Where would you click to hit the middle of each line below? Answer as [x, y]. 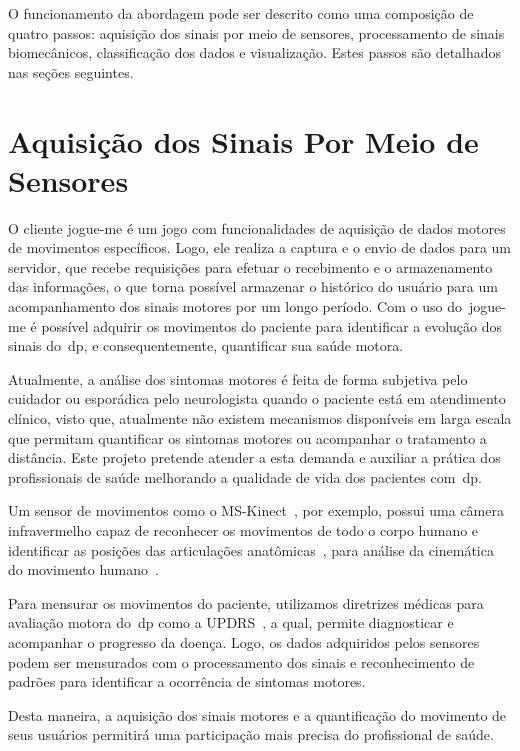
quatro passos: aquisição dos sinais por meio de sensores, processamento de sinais [256, 32]
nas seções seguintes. [71, 71]
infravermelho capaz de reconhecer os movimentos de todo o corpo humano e [243, 530]
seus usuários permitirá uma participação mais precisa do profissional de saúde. [251, 734]
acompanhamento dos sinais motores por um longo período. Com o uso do [235, 306]
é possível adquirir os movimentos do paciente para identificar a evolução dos [266, 325]
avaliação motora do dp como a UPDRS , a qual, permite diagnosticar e [231, 622]
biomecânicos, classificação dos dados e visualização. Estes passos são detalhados [255, 52]
